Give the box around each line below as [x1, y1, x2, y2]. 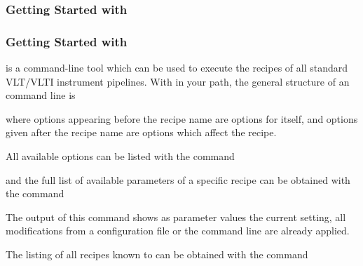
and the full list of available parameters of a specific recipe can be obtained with [6, 172, 350, 187]
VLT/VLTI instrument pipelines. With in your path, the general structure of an [6, 74, 350, 88]
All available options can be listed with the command [6, 149, 235, 164]
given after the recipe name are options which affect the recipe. [6, 125, 277, 140]
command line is [6, 88, 76, 102]
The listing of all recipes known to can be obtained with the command [6, 247, 308, 261]
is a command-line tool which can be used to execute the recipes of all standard [6, 60, 348, 75]
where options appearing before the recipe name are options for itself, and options [6, 111, 358, 126]
